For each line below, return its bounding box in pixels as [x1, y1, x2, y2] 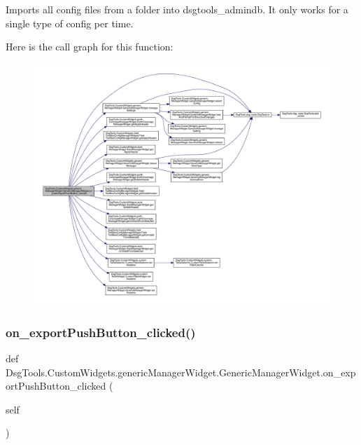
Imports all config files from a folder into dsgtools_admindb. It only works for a [6, 2, 348, 16]
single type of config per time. [6, 15, 134, 30]
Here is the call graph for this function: [6, 39, 174, 54]
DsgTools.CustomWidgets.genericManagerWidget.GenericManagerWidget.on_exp [6, 364, 356, 379]
